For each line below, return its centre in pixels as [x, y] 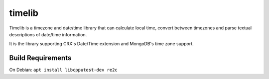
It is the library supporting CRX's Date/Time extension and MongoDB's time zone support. [101, 44]
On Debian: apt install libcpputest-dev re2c [63, 70]
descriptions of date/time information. [48, 34]
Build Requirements [40, 58]
